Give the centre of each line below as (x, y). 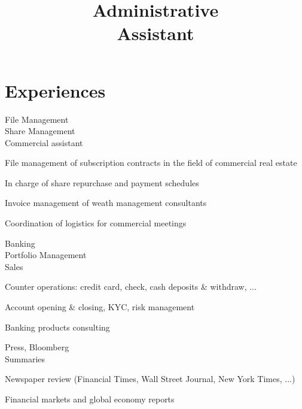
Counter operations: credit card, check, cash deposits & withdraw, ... (131, 287)
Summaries (25, 358)
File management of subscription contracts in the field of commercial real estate (151, 163)
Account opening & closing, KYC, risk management (100, 307)
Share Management (40, 131)
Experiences (55, 90)
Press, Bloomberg (37, 347)
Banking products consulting (57, 327)
